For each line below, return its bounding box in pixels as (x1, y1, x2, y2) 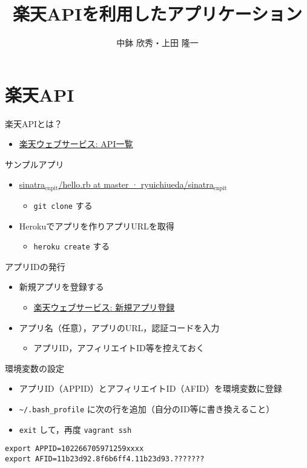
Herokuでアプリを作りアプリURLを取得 (19, 219, 174, 232)
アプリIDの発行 (5, 260, 65, 272)
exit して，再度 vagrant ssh (19, 423, 132, 435)
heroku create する (33, 240, 110, 252)
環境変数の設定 (5, 361, 64, 374)
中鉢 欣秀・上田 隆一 (116, 36, 199, 49)
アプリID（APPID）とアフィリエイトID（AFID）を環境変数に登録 (19, 382, 282, 395)
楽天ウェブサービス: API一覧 (19, 137, 133, 150)
